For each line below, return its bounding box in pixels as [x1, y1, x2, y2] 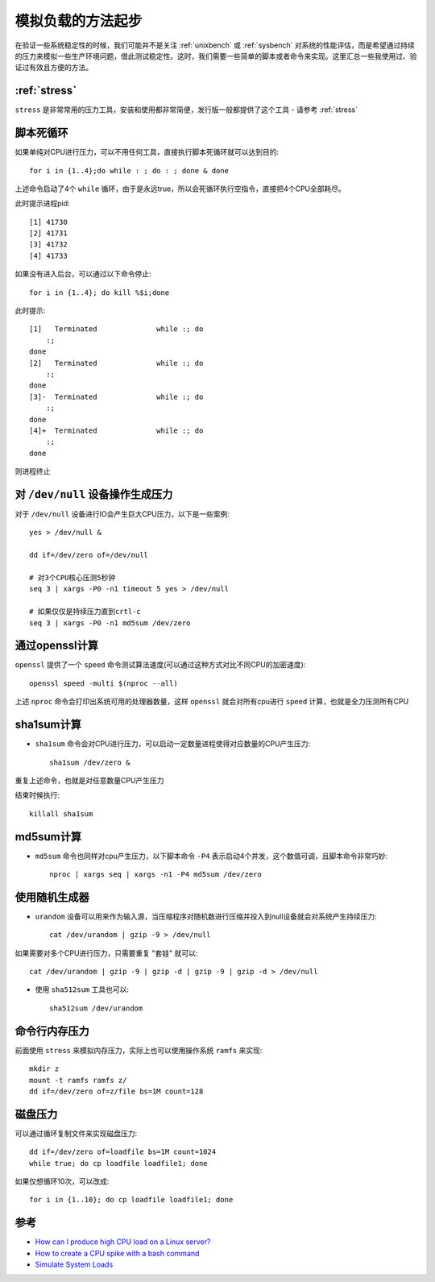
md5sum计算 [14, 830, 82, 844]
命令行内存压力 [14, 1024, 89, 1038]
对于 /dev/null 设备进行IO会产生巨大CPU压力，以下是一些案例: [14, 509, 230, 519]
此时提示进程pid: [14, 198, 70, 209]
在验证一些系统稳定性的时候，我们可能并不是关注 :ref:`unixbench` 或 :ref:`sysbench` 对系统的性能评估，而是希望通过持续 [14, 40, 415, 50]
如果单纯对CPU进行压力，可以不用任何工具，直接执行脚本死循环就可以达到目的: [14, 147, 280, 157]
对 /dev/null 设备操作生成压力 [14, 487, 173, 501]
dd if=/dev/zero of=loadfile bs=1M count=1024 [29, 1147, 217, 1156]
